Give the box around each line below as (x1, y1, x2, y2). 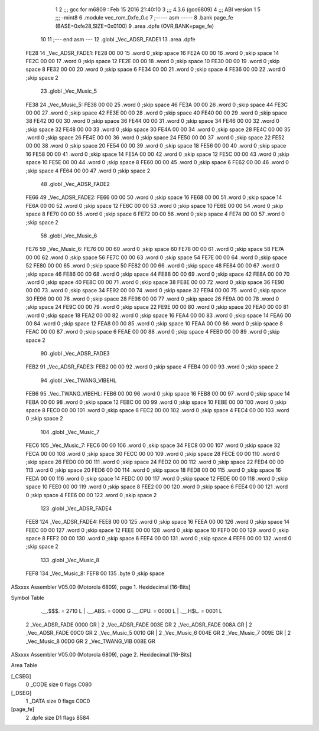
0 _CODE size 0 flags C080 (25, 681, 92, 688)
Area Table (11, 662, 38, 669)
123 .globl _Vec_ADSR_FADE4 (40, 505, 112, 512)
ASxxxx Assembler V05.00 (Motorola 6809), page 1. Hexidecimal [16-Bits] (11, 583, 191, 590)
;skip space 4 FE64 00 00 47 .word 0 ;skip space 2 (25, 167, 151, 174)
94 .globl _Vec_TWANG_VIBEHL (40, 377, 117, 384)
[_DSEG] (11, 689, 32, 696)
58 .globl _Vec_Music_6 (40, 232, 97, 239)
